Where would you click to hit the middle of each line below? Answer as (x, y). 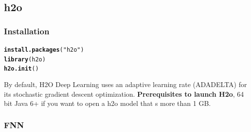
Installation (27, 31)
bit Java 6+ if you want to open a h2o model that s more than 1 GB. (108, 103)
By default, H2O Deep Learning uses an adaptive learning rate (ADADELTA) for (125, 84)
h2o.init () (21, 69)
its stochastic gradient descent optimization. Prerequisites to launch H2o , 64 (124, 94)
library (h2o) (25, 59)
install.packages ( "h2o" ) (44, 50)
